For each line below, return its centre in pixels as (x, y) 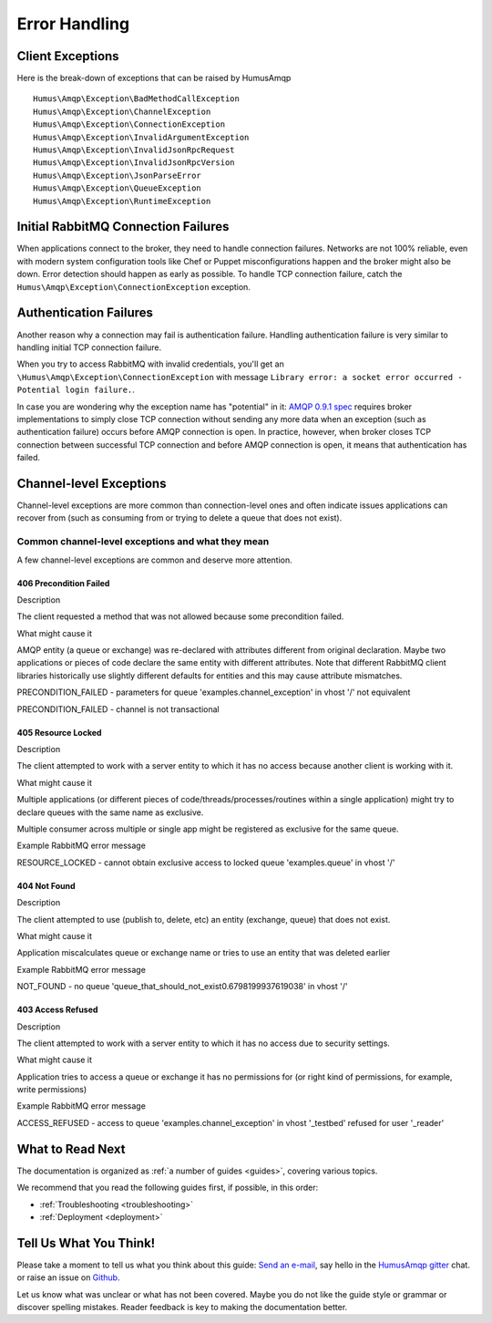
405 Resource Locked (59, 732)
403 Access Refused (57, 1010)
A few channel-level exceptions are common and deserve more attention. (154, 560)
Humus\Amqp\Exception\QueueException (118, 188)
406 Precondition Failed (63, 583)
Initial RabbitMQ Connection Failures (123, 227)
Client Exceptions (68, 56)
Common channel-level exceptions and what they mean (143, 542)
